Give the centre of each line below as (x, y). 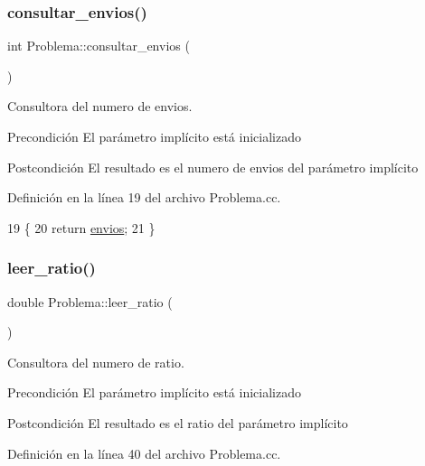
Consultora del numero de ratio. (96, 362)
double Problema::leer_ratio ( (90, 301)
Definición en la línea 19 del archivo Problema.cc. (144, 197)
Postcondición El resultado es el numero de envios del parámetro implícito (213, 167)
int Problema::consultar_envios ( (99, 46)
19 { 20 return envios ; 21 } (81, 227)
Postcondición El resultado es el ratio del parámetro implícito (178, 422)
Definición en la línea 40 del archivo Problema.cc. (144, 453)
